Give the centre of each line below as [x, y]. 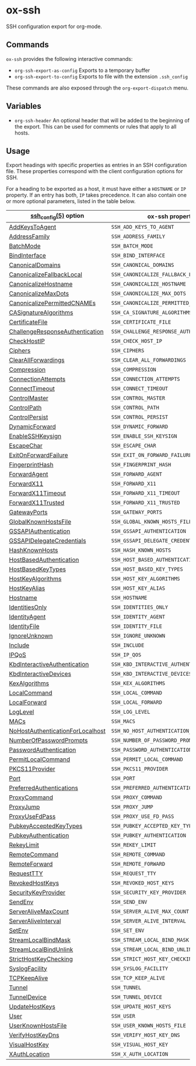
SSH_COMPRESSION [134, 369]
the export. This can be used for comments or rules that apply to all [95, 126]
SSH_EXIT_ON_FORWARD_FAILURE [152, 455]
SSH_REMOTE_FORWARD [138, 864]
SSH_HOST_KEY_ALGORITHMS [146, 579]
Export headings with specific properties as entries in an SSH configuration [97, 165]
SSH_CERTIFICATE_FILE [141, 322]
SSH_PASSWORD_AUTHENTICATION [152, 750]
